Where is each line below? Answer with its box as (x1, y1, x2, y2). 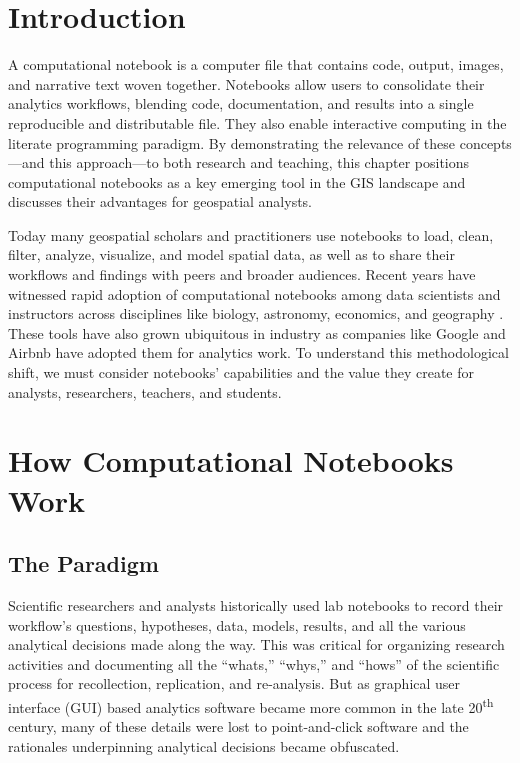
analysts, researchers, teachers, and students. (8, 381, 282, 402)
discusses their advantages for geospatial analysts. (8, 191, 313, 212)
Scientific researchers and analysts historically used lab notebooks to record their (8, 594, 504, 615)
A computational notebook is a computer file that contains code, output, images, (8, 54, 504, 75)
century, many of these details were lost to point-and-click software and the (8, 716, 469, 737)
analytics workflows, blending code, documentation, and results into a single (8, 93, 474, 114)
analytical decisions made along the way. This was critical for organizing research (8, 634, 505, 655)
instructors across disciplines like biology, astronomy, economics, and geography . (8, 303, 504, 324)
